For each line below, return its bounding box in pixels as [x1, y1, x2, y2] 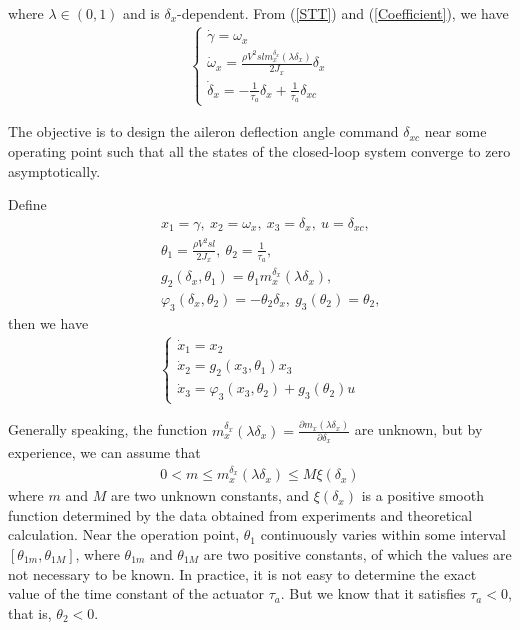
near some [424, 121, 487, 142]
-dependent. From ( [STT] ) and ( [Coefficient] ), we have [177, 3, 509, 23]
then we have [8, 312, 89, 333]
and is [123, 3, 160, 23]
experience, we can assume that [8, 442, 201, 463]
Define [8, 194, 47, 215]
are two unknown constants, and [110, 485, 310, 506]
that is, [8, 602, 52, 623]
